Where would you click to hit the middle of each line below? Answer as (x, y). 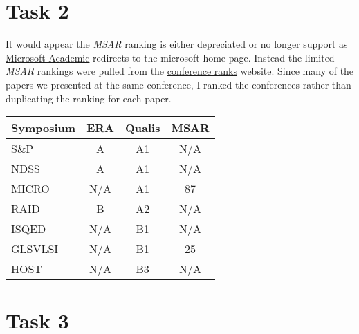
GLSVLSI (35, 249)
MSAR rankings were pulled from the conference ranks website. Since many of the (180, 71)
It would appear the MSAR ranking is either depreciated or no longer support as (177, 44)
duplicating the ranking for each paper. (89, 98)
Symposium (44, 128)
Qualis (142, 128)
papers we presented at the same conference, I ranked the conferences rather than (178, 84)
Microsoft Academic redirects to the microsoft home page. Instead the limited (170, 57)
